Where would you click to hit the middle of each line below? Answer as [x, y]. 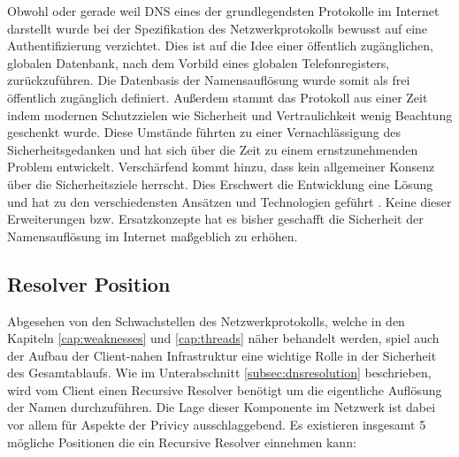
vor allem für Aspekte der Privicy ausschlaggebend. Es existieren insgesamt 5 [217, 425]
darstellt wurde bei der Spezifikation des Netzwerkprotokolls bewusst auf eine [218, 28]
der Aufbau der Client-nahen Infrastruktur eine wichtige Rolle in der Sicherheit [222, 355]
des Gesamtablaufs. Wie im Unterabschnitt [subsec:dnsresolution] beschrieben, [219, 373]
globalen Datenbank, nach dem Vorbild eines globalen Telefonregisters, [199, 62]
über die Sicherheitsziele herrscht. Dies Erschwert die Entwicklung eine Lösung [220, 183]
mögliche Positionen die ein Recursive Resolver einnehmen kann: [182, 442]
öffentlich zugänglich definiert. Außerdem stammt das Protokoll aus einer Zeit [218, 97]
